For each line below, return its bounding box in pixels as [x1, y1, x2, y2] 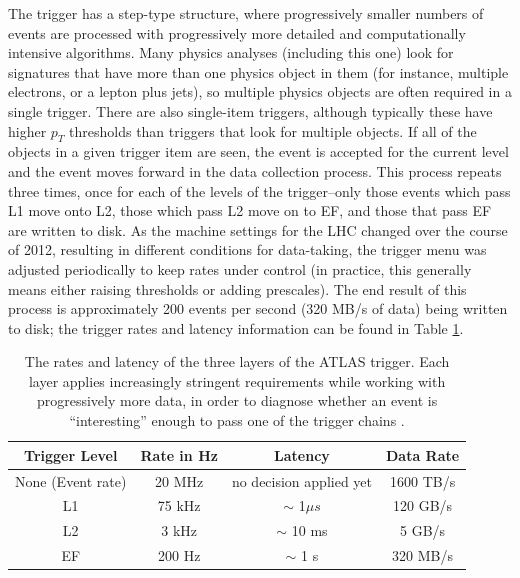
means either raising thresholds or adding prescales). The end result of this [8, 278, 467, 299]
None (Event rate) [15, 470, 127, 491]
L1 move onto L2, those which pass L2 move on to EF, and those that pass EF [8, 200, 492, 221]
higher [8, 120, 47, 141]
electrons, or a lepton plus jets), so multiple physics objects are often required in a [8, 81, 512, 102]
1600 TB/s [389, 470, 456, 491]
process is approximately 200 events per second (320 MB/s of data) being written [8, 298, 508, 319]
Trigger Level [24, 444, 118, 465]
